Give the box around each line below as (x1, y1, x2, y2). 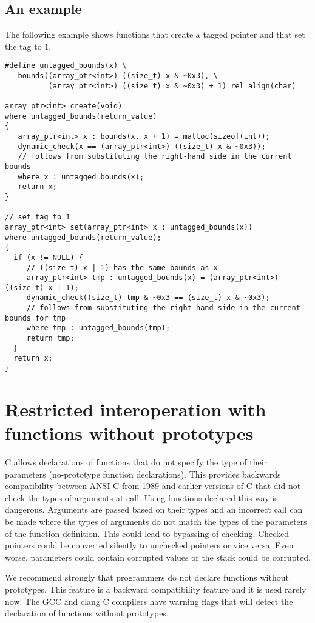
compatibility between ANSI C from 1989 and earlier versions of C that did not (5, 479, 301, 492)
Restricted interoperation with (5, 396, 266, 421)
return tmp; (26, 334, 75, 343)
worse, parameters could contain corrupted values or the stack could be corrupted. (5, 550, 311, 563)
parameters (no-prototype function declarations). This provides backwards (5, 467, 281, 480)
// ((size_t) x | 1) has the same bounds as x (26, 263, 218, 272)
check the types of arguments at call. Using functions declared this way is (5, 491, 278, 504)
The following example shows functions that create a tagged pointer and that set (5, 28, 305, 41)
